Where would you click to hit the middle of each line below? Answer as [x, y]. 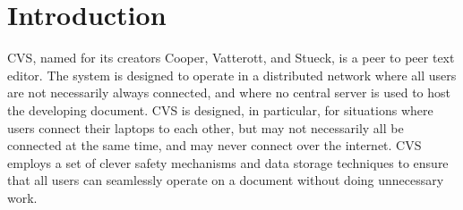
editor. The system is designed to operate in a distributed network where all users [232, 75]
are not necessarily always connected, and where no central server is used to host [229, 92]
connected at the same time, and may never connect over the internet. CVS [214, 145]
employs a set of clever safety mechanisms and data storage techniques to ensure [228, 162]
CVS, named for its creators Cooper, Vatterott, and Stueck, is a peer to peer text [231, 58]
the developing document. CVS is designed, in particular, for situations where [220, 109]
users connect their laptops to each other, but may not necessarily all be [206, 127]
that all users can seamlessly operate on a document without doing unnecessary [226, 180]
